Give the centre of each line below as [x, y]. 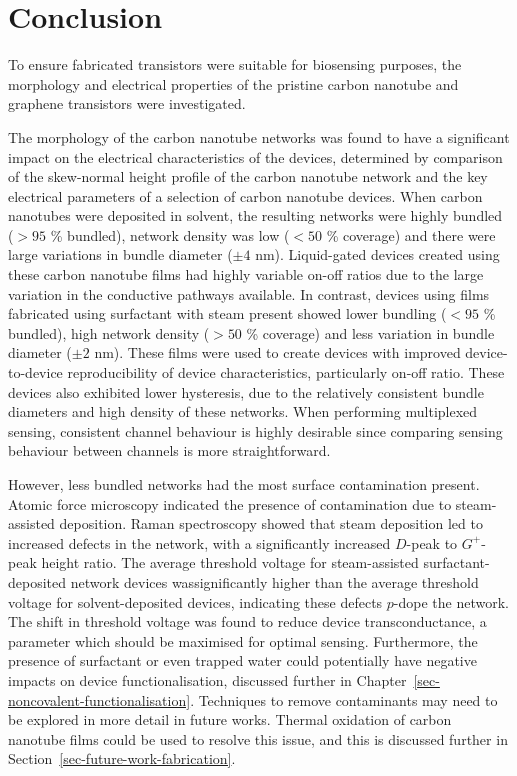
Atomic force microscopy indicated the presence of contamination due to [230, 503]
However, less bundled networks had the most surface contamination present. [244, 484]
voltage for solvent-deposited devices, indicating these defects [195, 601]
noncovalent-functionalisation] [99, 699]
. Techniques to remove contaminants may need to [344, 699]
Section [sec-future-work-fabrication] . [122, 758]
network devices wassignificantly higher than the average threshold [274, 581]
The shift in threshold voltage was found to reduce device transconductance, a [247, 621]
